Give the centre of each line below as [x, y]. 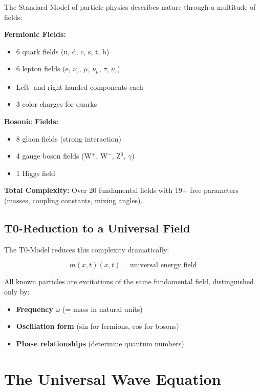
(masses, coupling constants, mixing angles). [73, 200]
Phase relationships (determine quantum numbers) [100, 343]
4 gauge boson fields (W [54, 156]
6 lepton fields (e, [43, 68]
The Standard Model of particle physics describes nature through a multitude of [130, 7]
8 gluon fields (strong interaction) [69, 138]
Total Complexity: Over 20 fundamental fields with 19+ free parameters [121, 190]
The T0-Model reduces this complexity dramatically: [87, 249]
